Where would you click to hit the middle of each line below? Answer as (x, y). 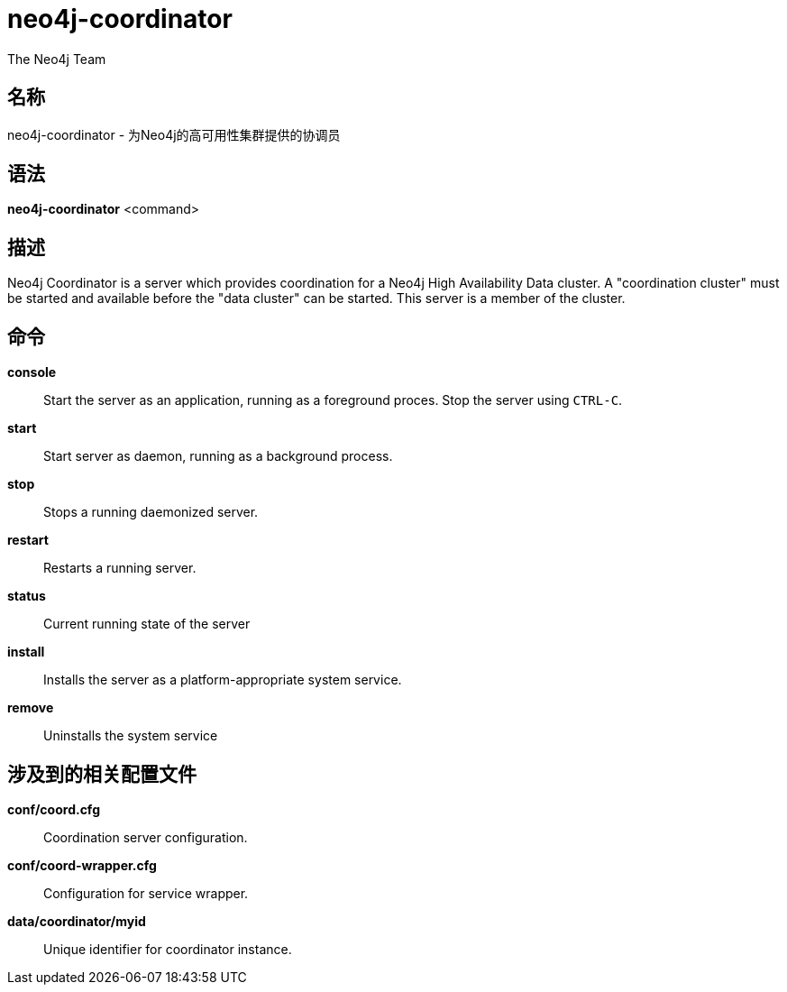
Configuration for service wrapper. (146, 893)
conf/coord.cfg (54, 809)
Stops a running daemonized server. (151, 512)
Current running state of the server (147, 624)
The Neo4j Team (57, 59)
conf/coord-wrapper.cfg (82, 865)
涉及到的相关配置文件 (102, 774)
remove (31, 708)
